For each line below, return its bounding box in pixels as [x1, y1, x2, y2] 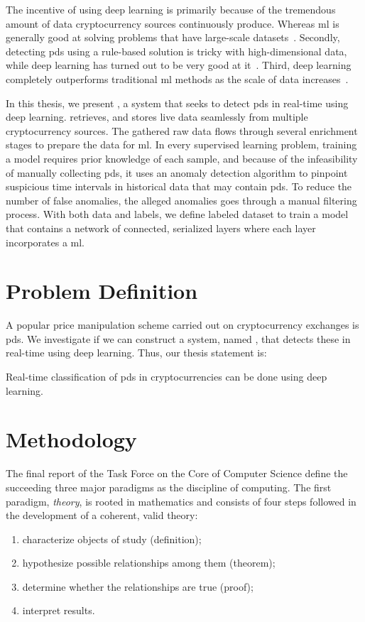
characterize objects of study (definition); [22, 531, 202, 546]
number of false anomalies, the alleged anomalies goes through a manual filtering [6, 192, 357, 207]
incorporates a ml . [6, 234, 85, 249]
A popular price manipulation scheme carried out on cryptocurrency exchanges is [6, 317, 359, 332]
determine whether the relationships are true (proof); [22, 579, 254, 594]
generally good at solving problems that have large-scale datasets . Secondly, [6, 30, 340, 45]
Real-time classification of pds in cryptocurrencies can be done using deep [6, 369, 327, 383]
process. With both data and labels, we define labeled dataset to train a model [6, 207, 349, 222]
